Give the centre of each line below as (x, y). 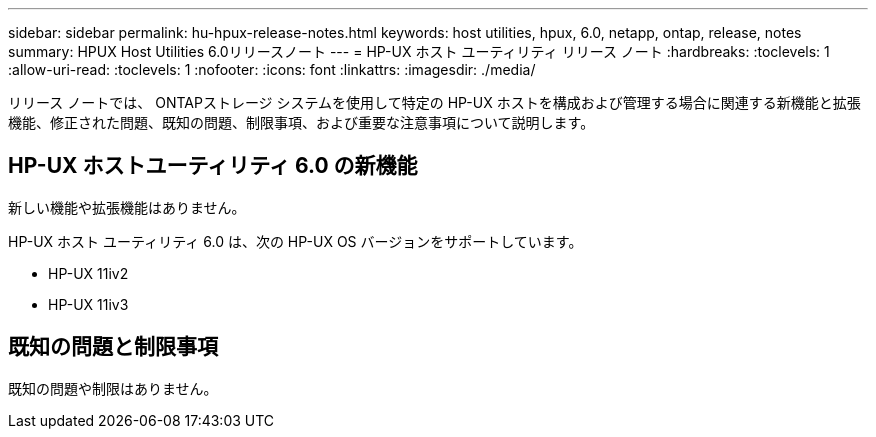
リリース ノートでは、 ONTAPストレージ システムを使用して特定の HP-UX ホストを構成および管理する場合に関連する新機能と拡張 (434, 102)
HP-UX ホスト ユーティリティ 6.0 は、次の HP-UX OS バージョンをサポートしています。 (295, 241)
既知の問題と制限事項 (113, 347)
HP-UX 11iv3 (88, 304)
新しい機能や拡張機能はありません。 (127, 207)
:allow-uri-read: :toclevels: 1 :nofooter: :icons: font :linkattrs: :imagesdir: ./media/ (272, 69)
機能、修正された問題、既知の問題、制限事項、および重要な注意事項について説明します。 (301, 122)
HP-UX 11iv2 (88, 273)
